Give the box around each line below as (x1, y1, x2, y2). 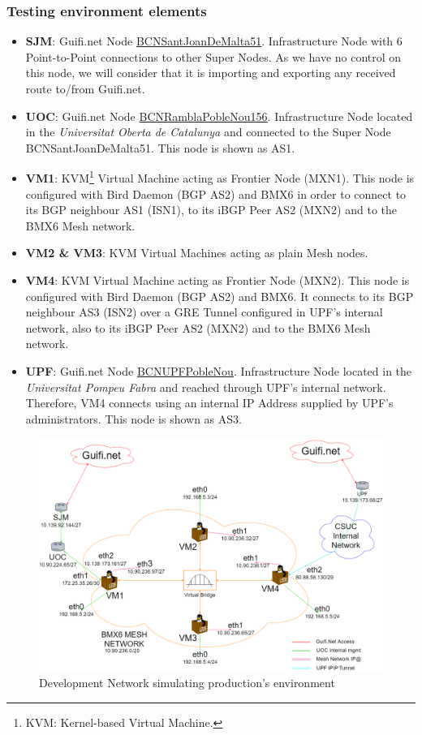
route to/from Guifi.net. (25, 80, 145, 97)
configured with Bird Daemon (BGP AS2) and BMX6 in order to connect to (25, 185, 407, 202)
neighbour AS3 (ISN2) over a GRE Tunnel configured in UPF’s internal (25, 303, 383, 320)
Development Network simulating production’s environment (39, 674, 335, 691)
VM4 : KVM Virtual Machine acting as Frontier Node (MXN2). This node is (25, 272, 410, 288)
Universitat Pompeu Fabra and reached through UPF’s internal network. (25, 378, 386, 395)
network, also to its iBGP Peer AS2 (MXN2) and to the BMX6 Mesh (25, 319, 371, 336)
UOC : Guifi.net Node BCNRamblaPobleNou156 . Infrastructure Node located (25, 107, 413, 124)
